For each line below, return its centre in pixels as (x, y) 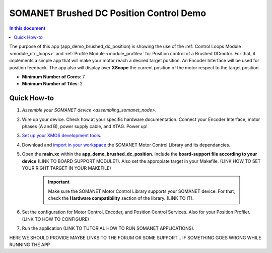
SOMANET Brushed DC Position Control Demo (108, 13)
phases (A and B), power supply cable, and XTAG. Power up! (85, 126)
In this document (27, 28)
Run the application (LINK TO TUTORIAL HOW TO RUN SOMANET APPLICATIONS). (108, 228)
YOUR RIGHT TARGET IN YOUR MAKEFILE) (66, 168)
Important (59, 182)
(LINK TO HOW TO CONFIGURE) (55, 219)
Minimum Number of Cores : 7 (53, 77)
